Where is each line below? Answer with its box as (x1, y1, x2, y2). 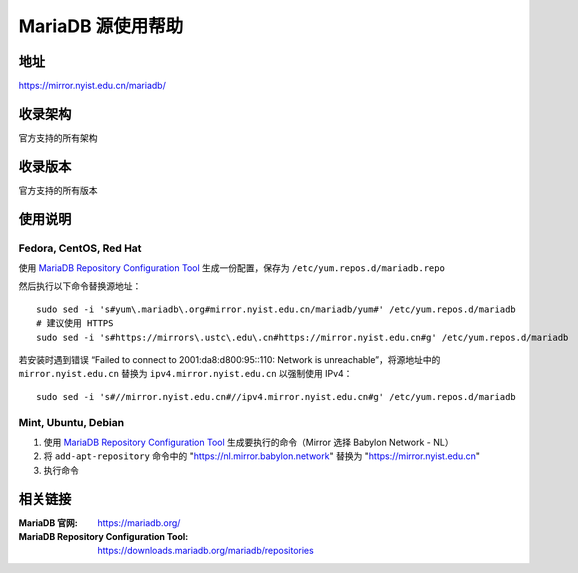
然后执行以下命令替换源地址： (18, 280, 142, 292)
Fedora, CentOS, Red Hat (18, 241, 142, 255)
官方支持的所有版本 (18, 184, 98, 196)
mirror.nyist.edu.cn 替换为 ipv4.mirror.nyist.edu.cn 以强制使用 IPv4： (18, 368, 353, 380)
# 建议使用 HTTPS (36, 318, 114, 329)
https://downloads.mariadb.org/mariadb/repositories (97, 545, 314, 557)
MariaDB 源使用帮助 (18, 15, 184, 37)
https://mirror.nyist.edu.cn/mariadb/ (18, 80, 167, 92)
